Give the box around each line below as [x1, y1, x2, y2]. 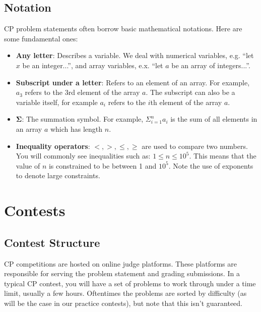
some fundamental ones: [4, 33, 78, 43]
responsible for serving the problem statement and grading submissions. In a [4, 268, 240, 279]
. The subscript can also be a [146, 87, 235, 97]
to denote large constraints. [16, 170, 100, 181]
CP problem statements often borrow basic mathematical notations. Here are [4, 23, 242, 34]
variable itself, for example [16, 96, 98, 107]
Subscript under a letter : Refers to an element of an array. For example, [16, 77, 250, 87]
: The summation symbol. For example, [22, 114, 144, 124]
